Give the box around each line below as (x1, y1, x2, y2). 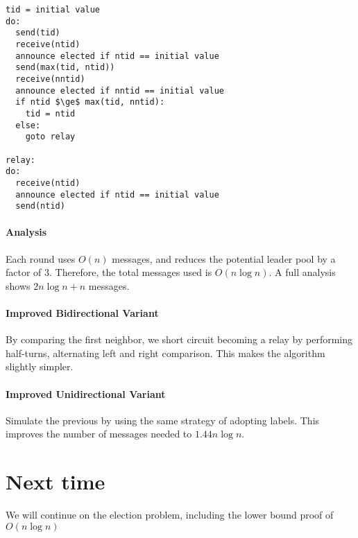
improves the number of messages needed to (6, 426, 192, 441)
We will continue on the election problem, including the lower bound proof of (6, 507, 334, 522)
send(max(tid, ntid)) (15, 62, 115, 73)
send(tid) (15, 28, 60, 38)
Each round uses (6, 251, 76, 266)
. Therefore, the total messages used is (49, 265, 212, 279)
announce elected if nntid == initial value (15, 85, 224, 96)
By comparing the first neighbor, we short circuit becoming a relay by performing (6, 332, 353, 347)
